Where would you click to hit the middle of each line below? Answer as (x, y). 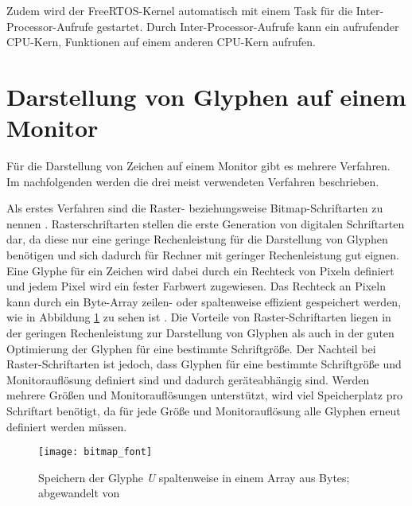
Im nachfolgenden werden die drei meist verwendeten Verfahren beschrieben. (193, 181)
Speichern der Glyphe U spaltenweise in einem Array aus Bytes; (194, 477)
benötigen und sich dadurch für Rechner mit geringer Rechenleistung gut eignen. (203, 255)
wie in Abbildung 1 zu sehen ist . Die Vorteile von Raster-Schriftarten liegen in (199, 317)
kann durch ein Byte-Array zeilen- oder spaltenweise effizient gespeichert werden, (204, 301)
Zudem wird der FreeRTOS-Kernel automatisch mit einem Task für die (180, 10)
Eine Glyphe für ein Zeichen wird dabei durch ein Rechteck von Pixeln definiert (200, 270)
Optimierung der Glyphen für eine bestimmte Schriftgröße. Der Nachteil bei (191, 348)
